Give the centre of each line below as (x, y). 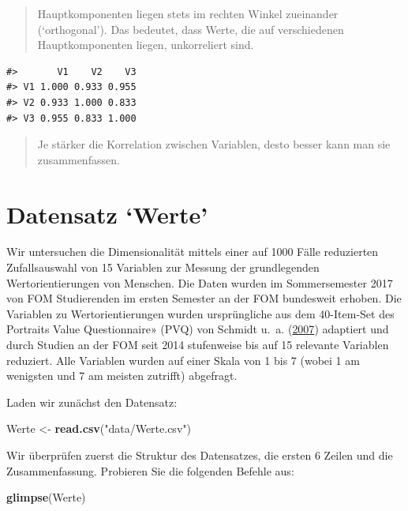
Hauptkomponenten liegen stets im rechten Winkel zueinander (188, 13)
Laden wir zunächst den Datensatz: (92, 402)
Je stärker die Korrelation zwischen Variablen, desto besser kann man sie (214, 144)
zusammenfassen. (79, 159)
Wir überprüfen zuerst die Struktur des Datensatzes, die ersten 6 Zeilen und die (200, 455)
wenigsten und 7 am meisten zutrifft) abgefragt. (122, 376)
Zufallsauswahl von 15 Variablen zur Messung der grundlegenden (163, 267)
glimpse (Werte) (46, 497)
